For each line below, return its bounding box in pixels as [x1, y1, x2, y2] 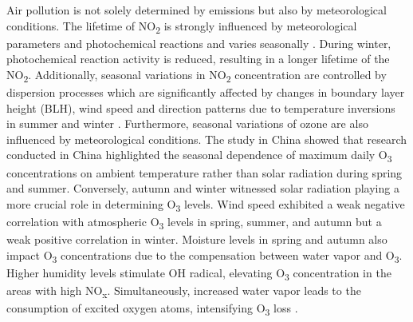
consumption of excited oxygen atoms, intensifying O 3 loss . [6, 299, 298, 318]
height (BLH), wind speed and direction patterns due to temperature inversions [6, 99, 395, 116]
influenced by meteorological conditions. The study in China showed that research [6, 130, 407, 147]
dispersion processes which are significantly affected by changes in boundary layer [6, 84, 405, 101]
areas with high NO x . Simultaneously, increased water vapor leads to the [6, 281, 361, 300]
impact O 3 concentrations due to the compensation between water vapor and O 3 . [6, 246, 403, 265]
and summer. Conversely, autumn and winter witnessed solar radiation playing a [6, 180, 399, 197]
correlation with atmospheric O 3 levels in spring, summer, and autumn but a [6, 213, 382, 232]
